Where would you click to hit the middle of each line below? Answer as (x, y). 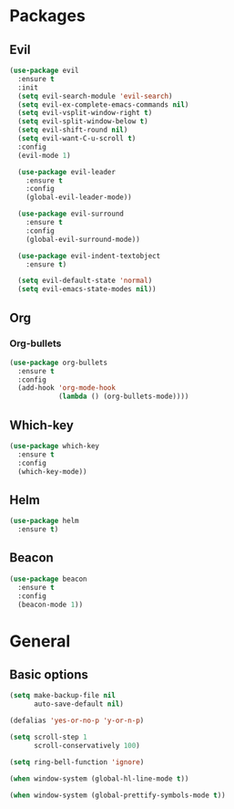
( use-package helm (44, 521)
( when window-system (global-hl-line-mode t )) (99, 778)
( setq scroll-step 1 (49, 737)
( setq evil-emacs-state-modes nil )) (87, 289)
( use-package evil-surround (71, 214)
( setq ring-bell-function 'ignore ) (77, 762)
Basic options (49, 674)
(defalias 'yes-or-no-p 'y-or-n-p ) (77, 721)
